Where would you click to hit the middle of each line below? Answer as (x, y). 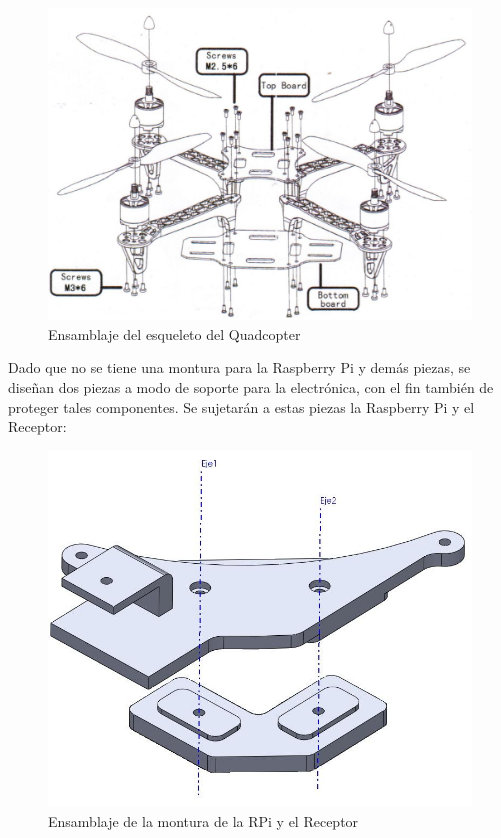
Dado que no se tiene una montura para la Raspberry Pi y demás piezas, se (239, 367)
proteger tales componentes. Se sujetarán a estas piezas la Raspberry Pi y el (241, 406)
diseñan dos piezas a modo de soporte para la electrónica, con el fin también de (251, 386)
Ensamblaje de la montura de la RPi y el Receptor (203, 820)
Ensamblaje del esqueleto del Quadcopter (174, 333)
